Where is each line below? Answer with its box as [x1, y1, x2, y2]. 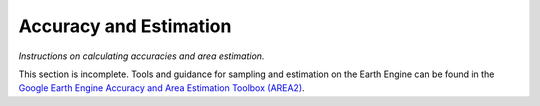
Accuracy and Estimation [18, 15, 232, 37]
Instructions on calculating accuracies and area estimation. [18, 50, 265, 62]
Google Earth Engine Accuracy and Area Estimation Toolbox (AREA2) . [18, 82, 305, 94]
